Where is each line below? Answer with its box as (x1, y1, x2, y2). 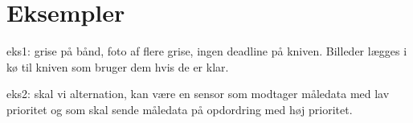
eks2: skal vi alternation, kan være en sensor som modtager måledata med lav (6, 85, 390, 102)
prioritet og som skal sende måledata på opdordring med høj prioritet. (6, 100, 353, 117)
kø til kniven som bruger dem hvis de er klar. (6, 58, 229, 75)
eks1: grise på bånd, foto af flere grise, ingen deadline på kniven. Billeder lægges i (6, 43, 407, 59)
